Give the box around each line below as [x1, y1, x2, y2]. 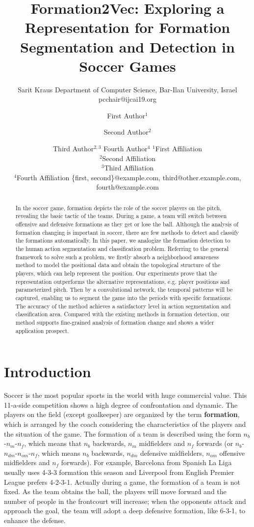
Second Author [103, 127, 149, 137]
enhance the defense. [4, 515, 66, 525]
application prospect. [15, 326, 69, 334]
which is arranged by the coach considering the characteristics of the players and [4, 419, 246, 429]
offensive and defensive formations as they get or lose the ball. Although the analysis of [15, 220, 238, 228]
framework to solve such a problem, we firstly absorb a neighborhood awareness [15, 252, 219, 261]
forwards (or [196, 438, 233, 448]
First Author [107, 110, 146, 120]
